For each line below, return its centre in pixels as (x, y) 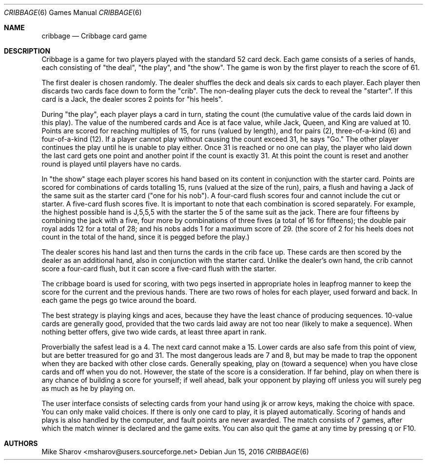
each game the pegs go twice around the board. (119, 300)
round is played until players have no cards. (111, 164)
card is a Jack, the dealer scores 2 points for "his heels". (132, 99)
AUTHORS (21, 443)
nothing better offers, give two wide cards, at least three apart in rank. (154, 332)
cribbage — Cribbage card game (94, 36)
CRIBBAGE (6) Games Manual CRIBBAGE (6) (73, 12)
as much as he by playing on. (88, 388)
